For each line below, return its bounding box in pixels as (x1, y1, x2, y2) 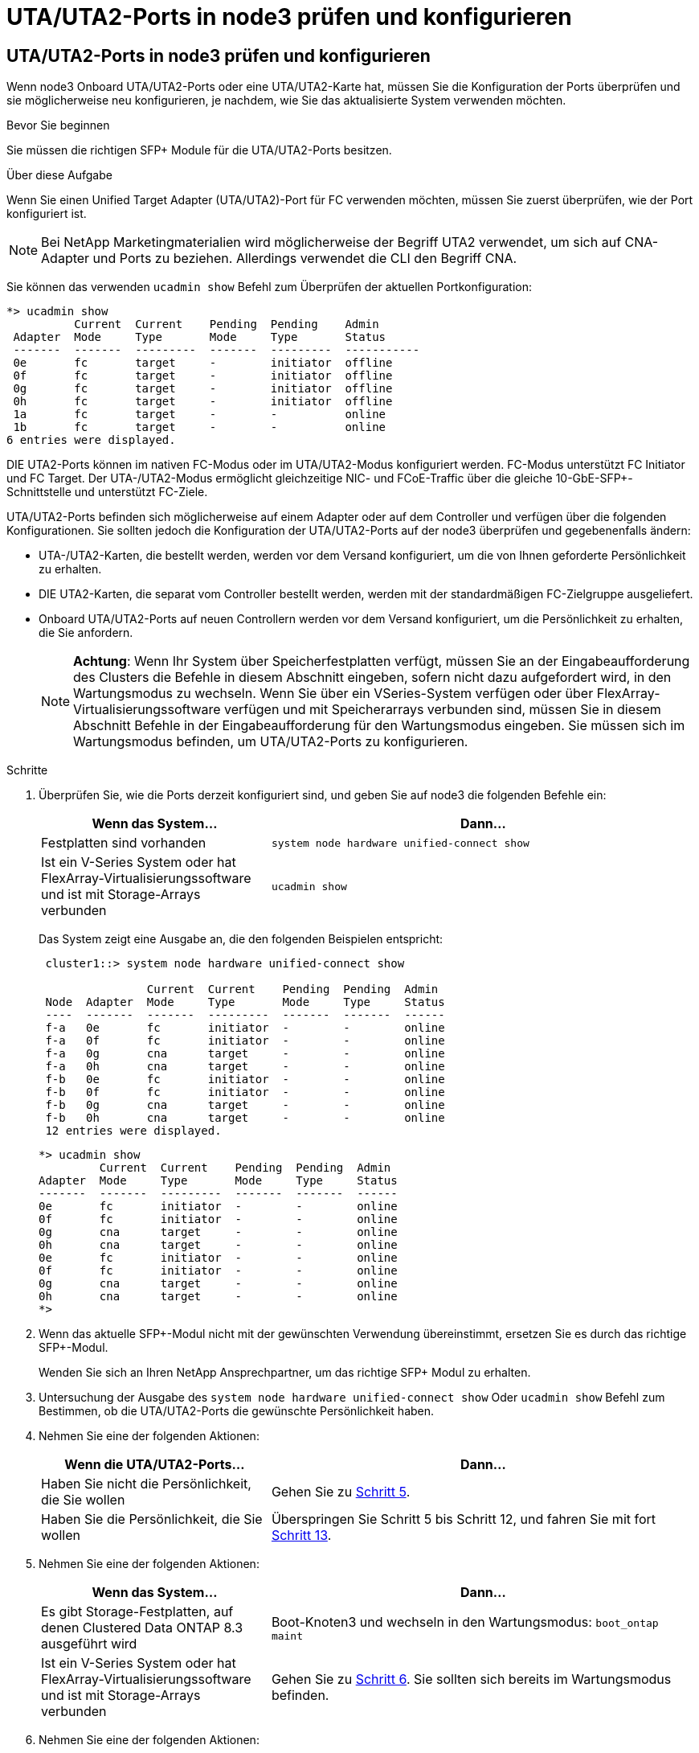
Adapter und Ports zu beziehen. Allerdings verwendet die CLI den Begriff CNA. (41, 250, 517, 267)
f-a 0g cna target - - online (45, 1047, 445, 1061)
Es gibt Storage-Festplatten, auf (41, 1603, 234, 1620)
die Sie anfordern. (39, 626, 133, 640)
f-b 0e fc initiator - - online (45, 1073, 445, 1086)
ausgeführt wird (41, 1636, 137, 1652)
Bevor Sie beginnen (6, 118, 110, 133)
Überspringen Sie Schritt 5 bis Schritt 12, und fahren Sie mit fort (271, 1511, 656, 1528)
